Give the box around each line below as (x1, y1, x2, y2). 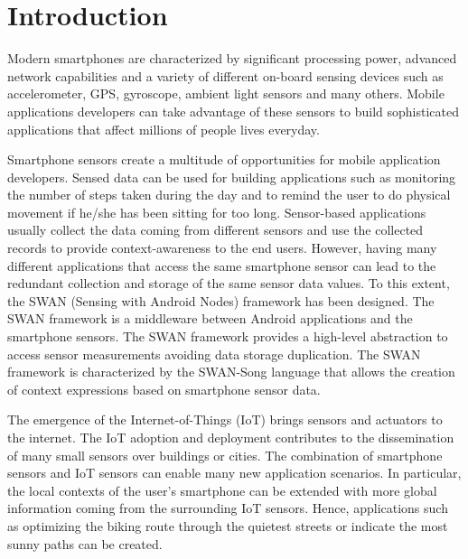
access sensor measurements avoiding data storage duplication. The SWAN (7, 344, 421, 363)
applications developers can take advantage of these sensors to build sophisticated (7, 101, 460, 120)
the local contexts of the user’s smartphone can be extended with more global (7, 480, 437, 499)
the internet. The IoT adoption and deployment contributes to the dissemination (7, 428, 454, 446)
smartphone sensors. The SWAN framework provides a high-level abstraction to (7, 327, 448, 346)
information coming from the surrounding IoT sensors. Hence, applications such (7, 498, 448, 517)
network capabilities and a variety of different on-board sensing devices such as (7, 66, 444, 85)
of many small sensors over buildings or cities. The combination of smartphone (7, 445, 443, 464)
